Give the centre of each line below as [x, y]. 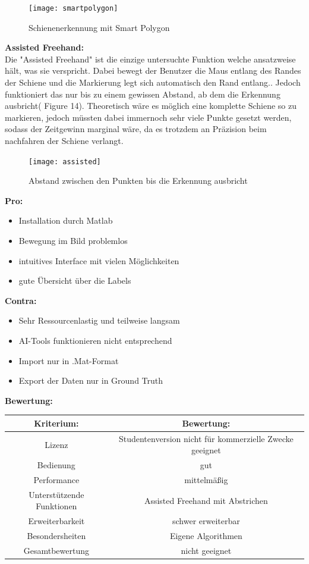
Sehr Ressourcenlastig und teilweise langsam [99, 320]
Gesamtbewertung [56, 550]
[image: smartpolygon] [73, 8]
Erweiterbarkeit [56, 521]
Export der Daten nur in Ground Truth [91, 380]
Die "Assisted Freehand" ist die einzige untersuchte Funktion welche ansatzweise [150, 59]
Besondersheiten [56, 536]
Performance [56, 480]
